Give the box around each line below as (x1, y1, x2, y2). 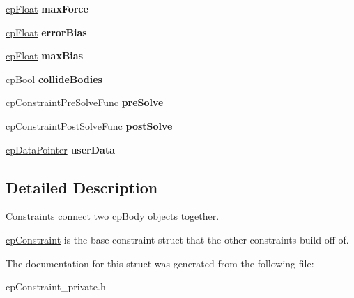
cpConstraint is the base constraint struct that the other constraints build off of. (6, 232, 349, 246)
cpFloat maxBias (6, 48, 83, 63)
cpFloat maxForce (6, 1, 88, 15)
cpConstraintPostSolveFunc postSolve (6, 118, 173, 133)
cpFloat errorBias (6, 24, 87, 39)
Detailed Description (6, 176, 158, 198)
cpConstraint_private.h (6, 279, 106, 294)
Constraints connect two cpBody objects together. (6, 209, 220, 223)
